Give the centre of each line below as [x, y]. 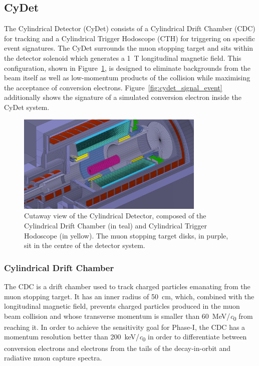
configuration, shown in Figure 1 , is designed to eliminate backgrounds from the [127, 68]
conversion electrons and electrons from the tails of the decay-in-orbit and [117, 348]
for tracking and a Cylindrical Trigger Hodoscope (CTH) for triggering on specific [130, 38]
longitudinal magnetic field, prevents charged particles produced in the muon [122, 306]
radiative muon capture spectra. [53, 358]
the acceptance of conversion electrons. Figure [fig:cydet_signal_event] [113, 87]
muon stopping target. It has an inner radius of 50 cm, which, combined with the [129, 296]
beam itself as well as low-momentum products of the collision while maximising [127, 78]
